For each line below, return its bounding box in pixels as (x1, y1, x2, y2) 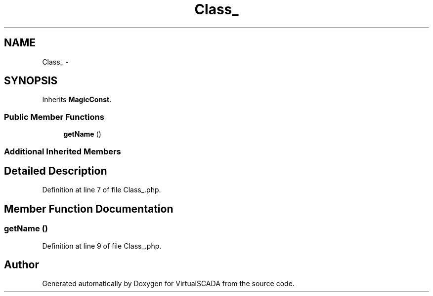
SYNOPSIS (4, 74, 58, 87)
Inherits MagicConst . (42, 95, 112, 104)
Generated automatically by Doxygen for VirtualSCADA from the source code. (42, 279, 295, 288)
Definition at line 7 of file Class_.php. (42, 185, 161, 194)
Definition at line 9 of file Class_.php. (42, 241, 162, 250)
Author (4, 259, 39, 271)
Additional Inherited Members (4, 146, 121, 156)
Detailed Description (4, 164, 107, 177)
